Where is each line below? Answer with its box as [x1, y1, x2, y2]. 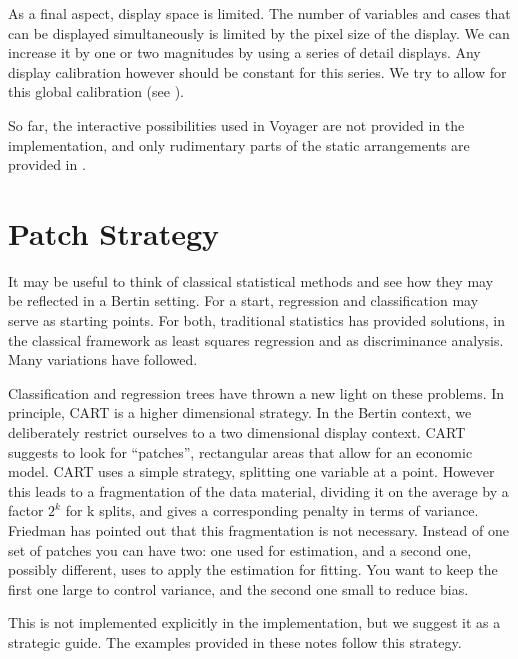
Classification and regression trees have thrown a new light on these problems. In [8, 382, 505, 403]
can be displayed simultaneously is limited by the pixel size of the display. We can [8, 22, 510, 43]
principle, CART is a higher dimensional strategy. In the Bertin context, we [8, 402, 472, 423]
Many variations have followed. [8, 349, 198, 370]
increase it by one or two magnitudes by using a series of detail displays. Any [8, 42, 481, 63]
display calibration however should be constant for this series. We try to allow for [8, 61, 507, 82]
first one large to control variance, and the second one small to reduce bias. [8, 578, 469, 599]
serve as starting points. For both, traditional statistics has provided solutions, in [8, 310, 506, 331]
